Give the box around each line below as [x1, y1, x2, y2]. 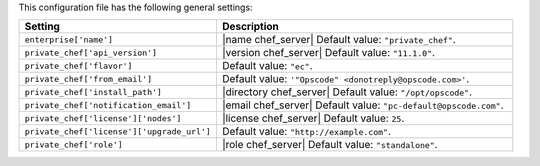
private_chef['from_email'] [24, 73, 153, 84]
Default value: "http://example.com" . [221, 125, 392, 139]
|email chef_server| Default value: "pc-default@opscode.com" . [221, 98, 504, 112]
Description [221, 20, 280, 34]
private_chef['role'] [24, 139, 124, 150]
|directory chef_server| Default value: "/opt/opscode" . [221, 85, 473, 99]
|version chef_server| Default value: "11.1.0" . [221, 46, 435, 60]
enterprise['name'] [24, 34, 114, 45]
